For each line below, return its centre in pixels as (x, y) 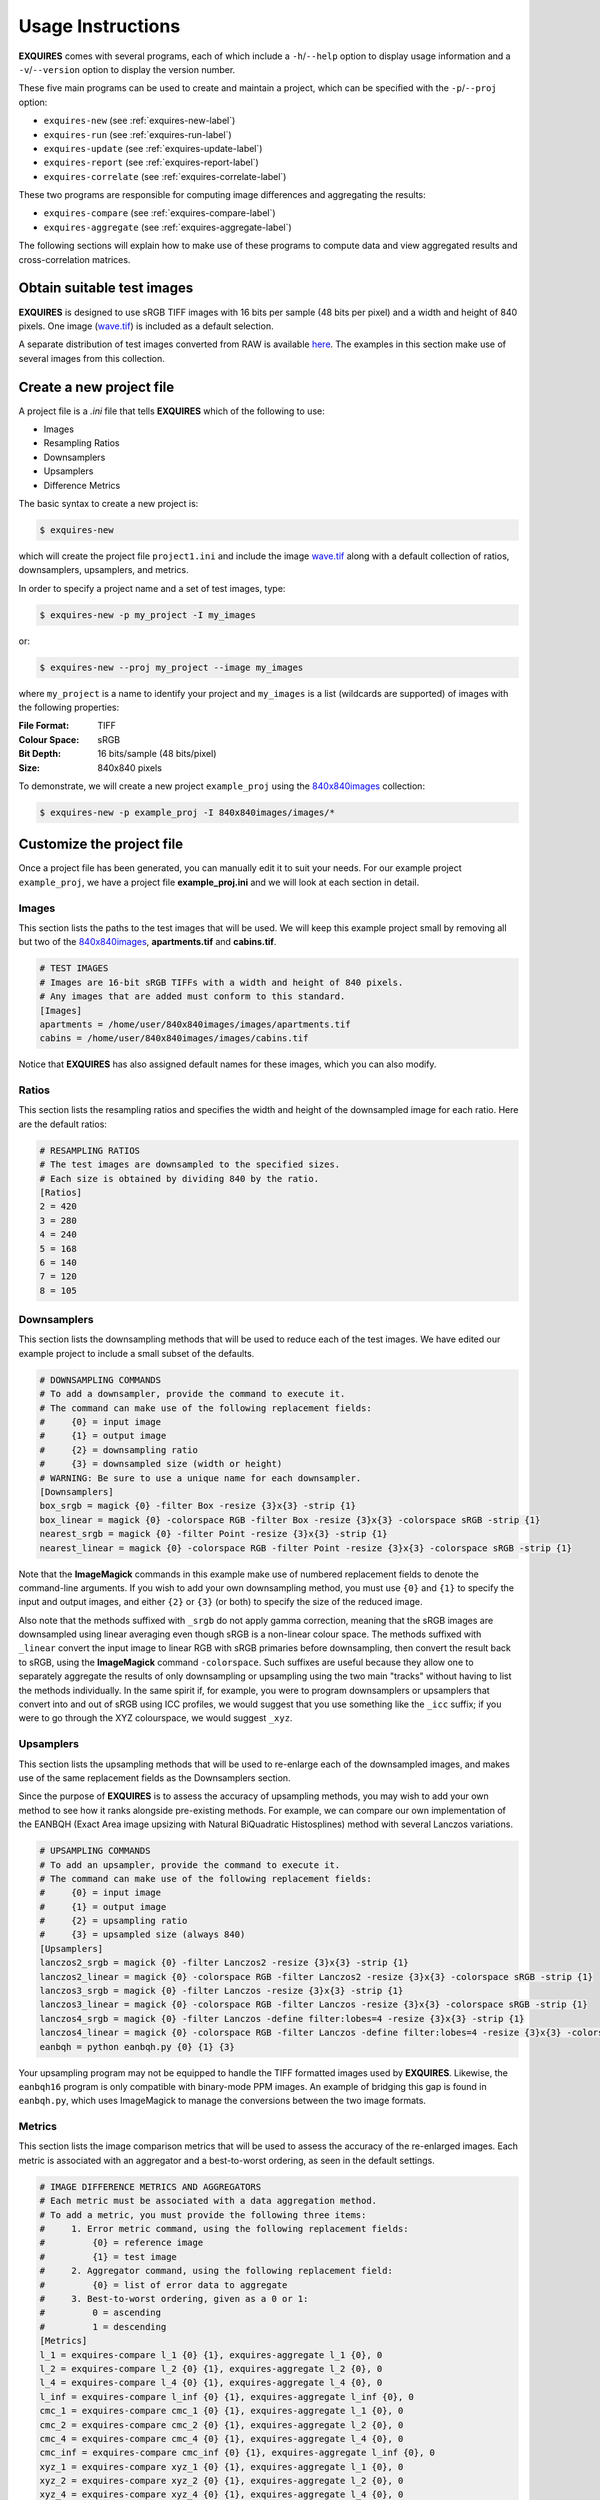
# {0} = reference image (121, 2243)
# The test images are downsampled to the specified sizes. (190, 1164)
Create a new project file (96, 386)
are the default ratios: (62, 1124)
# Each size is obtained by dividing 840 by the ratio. (179, 1178)
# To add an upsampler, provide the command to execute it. (190, 1864)
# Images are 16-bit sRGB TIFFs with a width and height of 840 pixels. (221, 982)
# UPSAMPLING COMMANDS (95, 1851)
